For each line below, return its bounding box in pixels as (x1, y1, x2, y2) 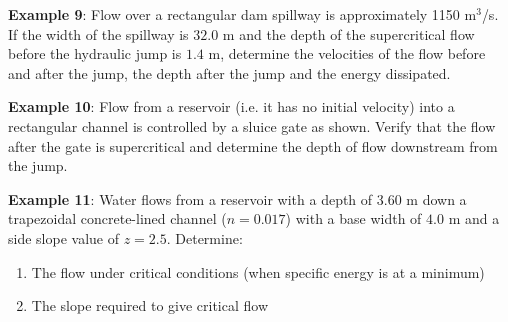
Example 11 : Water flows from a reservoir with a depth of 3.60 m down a (8, 188, 467, 209)
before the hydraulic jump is (8, 43, 182, 64)
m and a (448, 208, 500, 229)
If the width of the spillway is (8, 23, 189, 44)
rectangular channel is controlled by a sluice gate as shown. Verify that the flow (8, 115, 496, 136)
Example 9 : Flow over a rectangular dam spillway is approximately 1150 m (8, 4, 477, 24)
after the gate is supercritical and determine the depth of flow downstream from (8, 135, 498, 156)
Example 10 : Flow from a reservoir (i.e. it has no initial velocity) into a (8, 96, 455, 117)
